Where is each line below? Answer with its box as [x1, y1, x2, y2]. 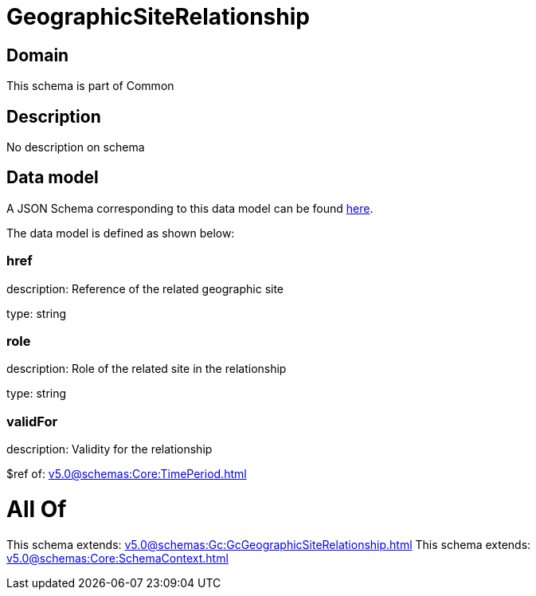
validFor [6, 413, 58, 429]
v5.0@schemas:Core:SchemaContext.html [6, 551, 229, 565]
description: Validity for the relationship [6, 442, 213, 457]
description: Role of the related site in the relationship [6, 362, 287, 376]
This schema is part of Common [6, 79, 174, 93]
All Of [6, 495, 67, 523]
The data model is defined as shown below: [6, 225, 235, 240]
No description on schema [6, 140, 145, 155]
